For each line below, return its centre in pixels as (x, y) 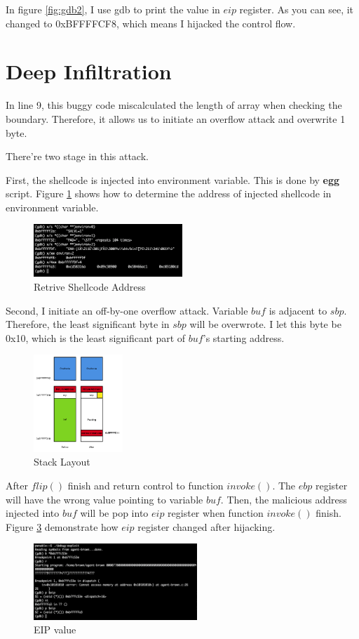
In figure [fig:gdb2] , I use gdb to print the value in (113, 9)
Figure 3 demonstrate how (62, 526)
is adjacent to (298, 310)
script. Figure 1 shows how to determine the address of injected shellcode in (169, 193)
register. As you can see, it (297, 9)
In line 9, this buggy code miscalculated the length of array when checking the (174, 105)
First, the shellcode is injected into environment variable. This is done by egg (173, 179)
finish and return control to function (145, 485)
